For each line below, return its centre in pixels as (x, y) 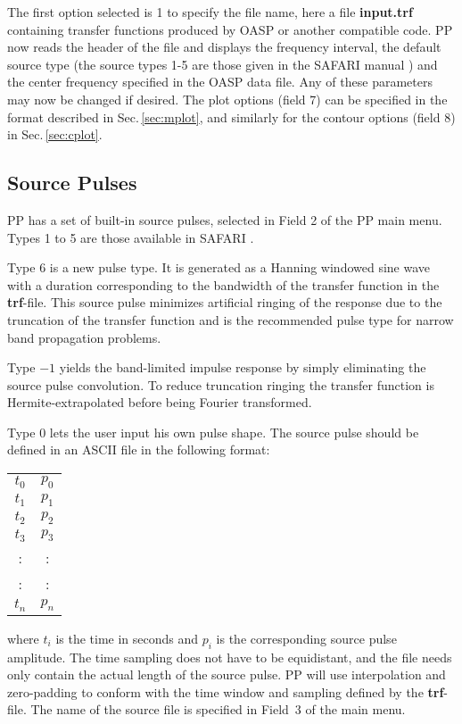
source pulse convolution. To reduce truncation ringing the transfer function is (221, 384)
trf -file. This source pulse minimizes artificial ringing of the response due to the (225, 302)
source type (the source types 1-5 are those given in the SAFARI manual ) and (223, 64)
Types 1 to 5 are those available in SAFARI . (131, 237)
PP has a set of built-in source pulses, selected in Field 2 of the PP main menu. (225, 219)
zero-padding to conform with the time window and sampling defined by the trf (226, 691)
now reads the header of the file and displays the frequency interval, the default (224, 47)
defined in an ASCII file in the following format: (139, 449)
